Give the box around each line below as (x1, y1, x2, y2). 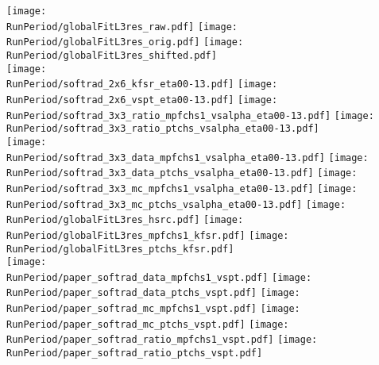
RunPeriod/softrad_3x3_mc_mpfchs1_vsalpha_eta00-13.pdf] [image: (6, 182, 358, 194)
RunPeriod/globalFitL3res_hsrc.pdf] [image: (6, 214, 244, 226)
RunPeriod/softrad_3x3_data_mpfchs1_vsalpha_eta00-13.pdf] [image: (6, 152, 369, 163)
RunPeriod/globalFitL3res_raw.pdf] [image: (6, 21, 238, 33)
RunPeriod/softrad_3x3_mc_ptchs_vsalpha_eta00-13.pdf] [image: (6, 198, 346, 210)
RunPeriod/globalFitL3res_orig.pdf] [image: (6, 36, 244, 48)
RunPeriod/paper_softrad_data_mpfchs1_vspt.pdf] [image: (6, 271, 312, 283)
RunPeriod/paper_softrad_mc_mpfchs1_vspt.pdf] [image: (6, 303, 300, 315)
